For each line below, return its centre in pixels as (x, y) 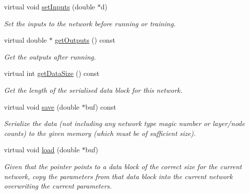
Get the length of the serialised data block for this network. (93, 90)
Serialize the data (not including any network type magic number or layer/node (124, 123)
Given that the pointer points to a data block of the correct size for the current (123, 166)
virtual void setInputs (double (50, 6)
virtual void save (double (42, 106)
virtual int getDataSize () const (52, 73)
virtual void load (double (42, 150)
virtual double (26, 40)
